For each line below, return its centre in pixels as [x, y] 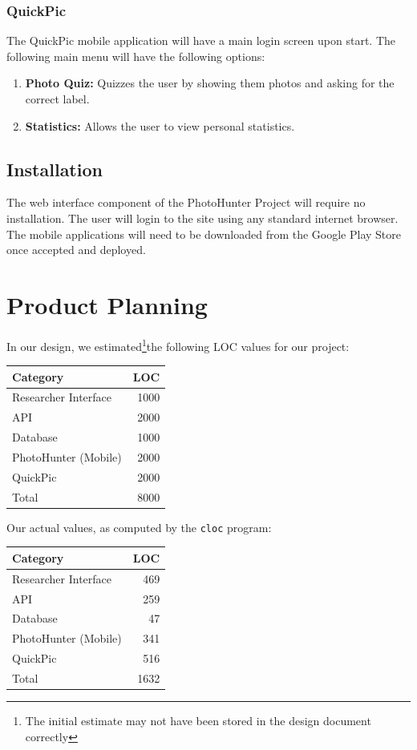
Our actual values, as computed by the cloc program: [139, 527]
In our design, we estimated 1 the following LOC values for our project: [178, 345]
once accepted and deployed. [76, 250]
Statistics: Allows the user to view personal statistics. [160, 125]
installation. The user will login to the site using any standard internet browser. [202, 218]
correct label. [57, 99]
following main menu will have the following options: [136, 56]
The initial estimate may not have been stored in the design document [198, 721]
